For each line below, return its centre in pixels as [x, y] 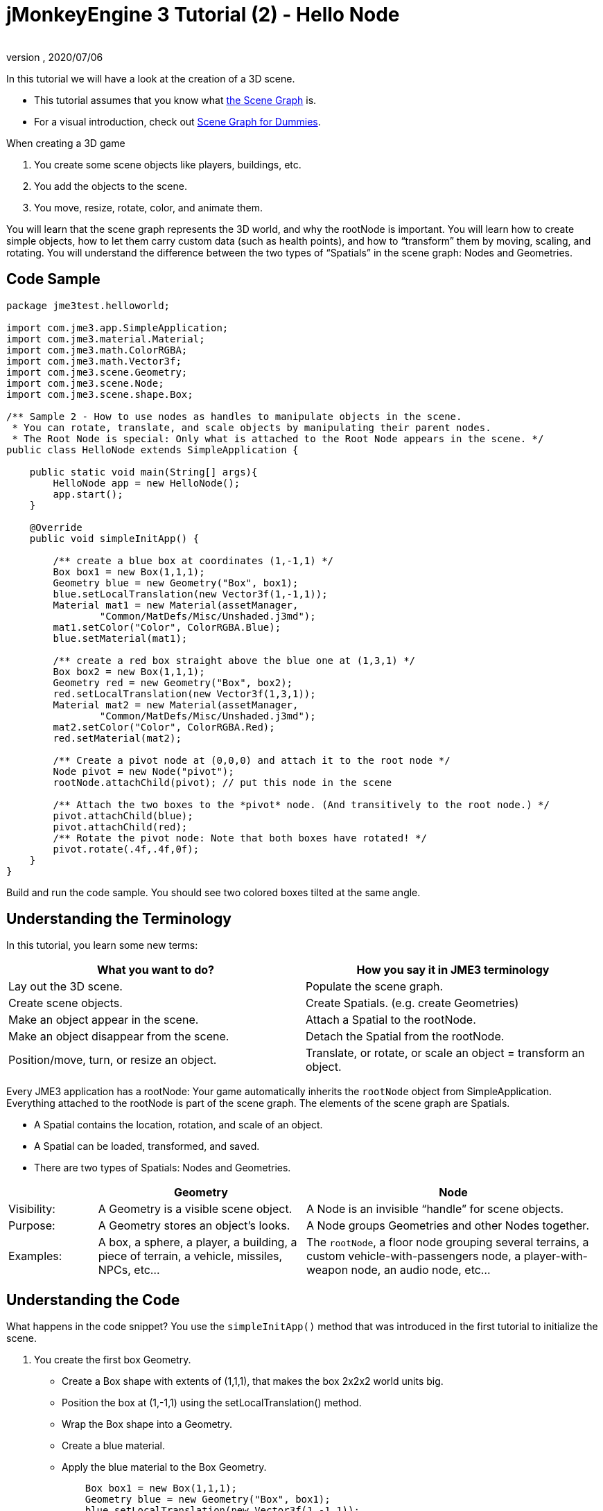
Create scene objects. [65, 1003]
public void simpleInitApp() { [114, 538]
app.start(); [88, 494]
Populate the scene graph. [375, 987]
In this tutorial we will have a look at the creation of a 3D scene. [151, 78]
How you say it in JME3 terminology [453, 970]
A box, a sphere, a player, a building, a [198, 1242]
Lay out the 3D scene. [65, 987]
